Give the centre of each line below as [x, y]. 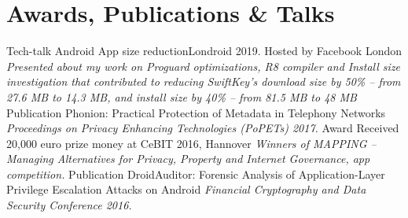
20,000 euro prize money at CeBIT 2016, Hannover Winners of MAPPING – [191, 143]
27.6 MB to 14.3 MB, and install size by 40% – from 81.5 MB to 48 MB [182, 96]
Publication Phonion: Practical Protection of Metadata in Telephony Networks [196, 112]
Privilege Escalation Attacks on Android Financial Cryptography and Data [186, 189]
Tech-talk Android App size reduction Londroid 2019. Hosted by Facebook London [204, 51]
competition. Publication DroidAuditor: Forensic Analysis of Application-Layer [196, 174]
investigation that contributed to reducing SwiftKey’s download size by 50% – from [204, 81]
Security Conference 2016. [69, 205]
